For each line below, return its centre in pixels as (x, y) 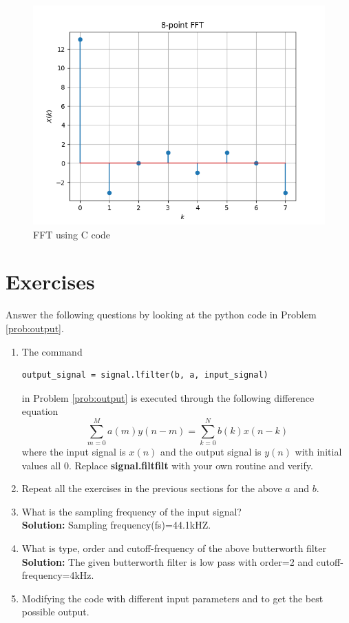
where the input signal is (74, 451)
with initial (318, 451)
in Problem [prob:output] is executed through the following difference (168, 397)
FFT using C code (72, 234)
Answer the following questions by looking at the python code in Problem (161, 315)
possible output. (55, 612)
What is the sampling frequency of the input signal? (131, 511)
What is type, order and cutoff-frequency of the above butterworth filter (174, 548)
